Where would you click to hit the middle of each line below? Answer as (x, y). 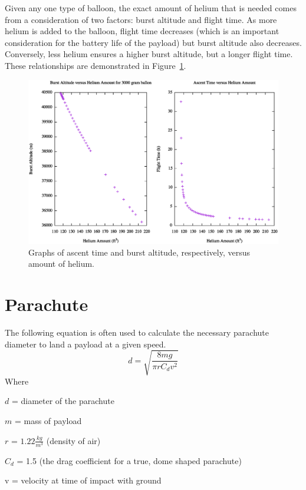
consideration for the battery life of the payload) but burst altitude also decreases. (153, 42)
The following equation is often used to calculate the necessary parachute (137, 332)
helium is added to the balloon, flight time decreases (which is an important (142, 31)
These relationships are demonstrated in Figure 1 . (96, 65)
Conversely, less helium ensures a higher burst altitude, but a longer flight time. (149, 54)
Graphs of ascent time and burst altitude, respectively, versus (139, 252)
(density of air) (73, 440)
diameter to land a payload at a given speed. (85, 344)
